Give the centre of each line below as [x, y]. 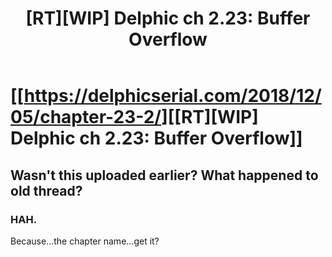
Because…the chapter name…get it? [85, 241]
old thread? [46, 190]
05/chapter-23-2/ [86, 117]
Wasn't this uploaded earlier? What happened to [164, 175]
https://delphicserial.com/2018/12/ [172, 96]
